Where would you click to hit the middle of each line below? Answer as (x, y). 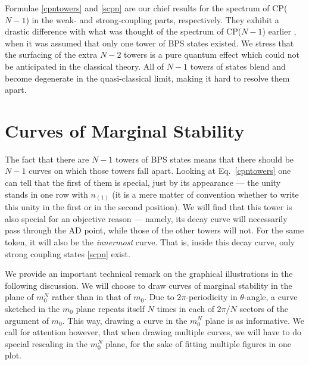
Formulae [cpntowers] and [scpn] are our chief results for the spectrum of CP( (146, 8)
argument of (27, 320)
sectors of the (264, 308)
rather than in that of (91, 297)
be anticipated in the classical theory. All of (84, 66)
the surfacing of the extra (51, 54)
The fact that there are (47, 159)
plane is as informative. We (255, 320)
